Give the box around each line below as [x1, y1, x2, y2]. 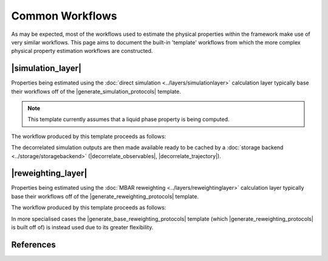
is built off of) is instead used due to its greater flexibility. [11, 224, 154, 231]
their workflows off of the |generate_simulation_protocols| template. [11, 88, 182, 95]
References [11, 239, 56, 249]
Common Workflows [11, 9, 118, 23]
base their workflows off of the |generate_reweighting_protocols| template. [11, 192, 199, 200]
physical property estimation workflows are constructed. [11, 47, 153, 55]
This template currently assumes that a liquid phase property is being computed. [27, 116, 230, 123]
